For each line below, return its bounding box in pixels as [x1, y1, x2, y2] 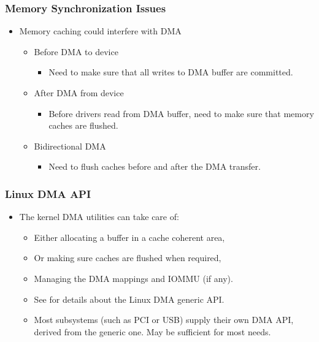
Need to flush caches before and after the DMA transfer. [48, 160, 261, 173]
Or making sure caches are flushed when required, [34, 251, 221, 264]
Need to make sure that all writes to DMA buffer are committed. [48, 66, 293, 78]
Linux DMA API [5, 186, 91, 201]
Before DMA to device [34, 45, 118, 58]
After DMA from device [34, 86, 124, 99]
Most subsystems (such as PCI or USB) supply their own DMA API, [34, 313, 294, 326]
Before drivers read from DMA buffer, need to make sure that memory [48, 107, 314, 120]
